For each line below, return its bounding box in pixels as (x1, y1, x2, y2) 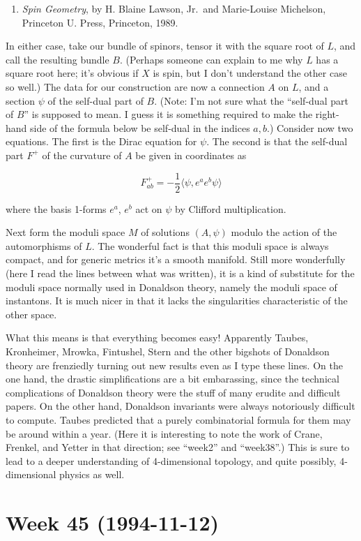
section (6, 93, 36, 108)
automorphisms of (6, 238, 82, 253)
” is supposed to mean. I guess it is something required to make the (24, 107, 313, 121)
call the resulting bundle (6, 52, 109, 66)
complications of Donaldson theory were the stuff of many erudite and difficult (6, 385, 341, 399)
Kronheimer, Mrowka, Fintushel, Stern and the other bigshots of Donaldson (6, 343, 330, 358)
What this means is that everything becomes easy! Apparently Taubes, (6, 330, 309, 345)
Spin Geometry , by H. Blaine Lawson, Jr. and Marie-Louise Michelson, (22, 1, 326, 15)
